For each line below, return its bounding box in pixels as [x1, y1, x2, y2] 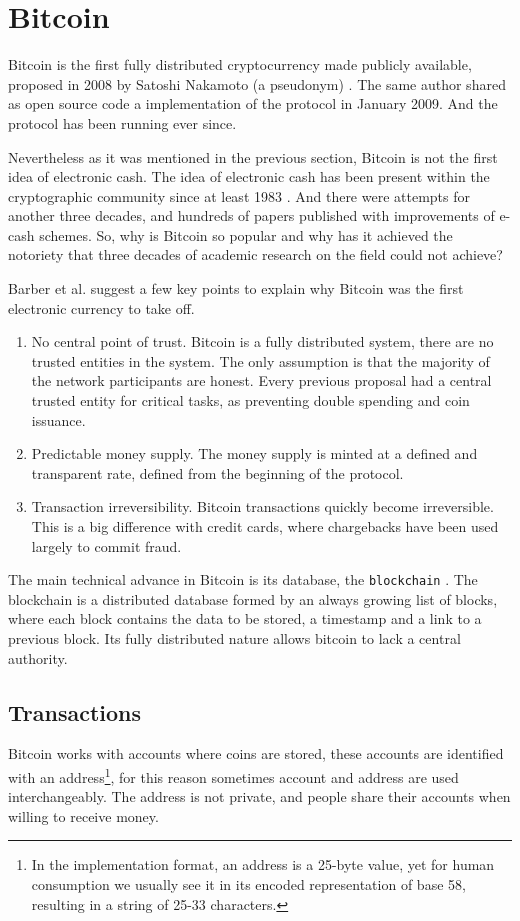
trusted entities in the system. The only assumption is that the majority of [31, 350, 490, 371]
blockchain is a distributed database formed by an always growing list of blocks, [8, 588, 498, 609]
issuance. [31, 409, 86, 430]
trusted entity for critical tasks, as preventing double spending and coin [31, 390, 470, 411]
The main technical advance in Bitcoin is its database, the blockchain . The [8, 569, 478, 590]
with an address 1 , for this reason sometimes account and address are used [8, 764, 459, 787]
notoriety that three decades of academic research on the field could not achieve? [8, 244, 503, 265]
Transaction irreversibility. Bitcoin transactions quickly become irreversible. [31, 496, 494, 517]
